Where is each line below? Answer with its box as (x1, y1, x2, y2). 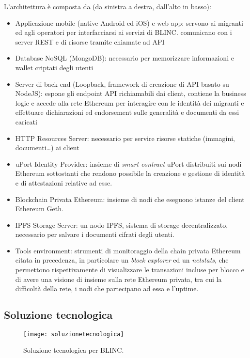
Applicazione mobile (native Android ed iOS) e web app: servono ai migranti (15, 17, 243, 28)
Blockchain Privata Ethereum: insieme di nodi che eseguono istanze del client (15, 194, 245, 204)
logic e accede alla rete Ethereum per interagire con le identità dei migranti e (15, 97, 244, 108)
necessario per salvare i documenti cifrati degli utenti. (15, 229, 174, 239)
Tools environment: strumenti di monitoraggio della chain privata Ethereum (15, 245, 241, 255)
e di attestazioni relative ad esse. (15, 177, 112, 187)
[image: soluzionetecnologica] (23, 331, 124, 338)
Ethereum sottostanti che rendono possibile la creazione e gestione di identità (15, 168, 245, 178)
